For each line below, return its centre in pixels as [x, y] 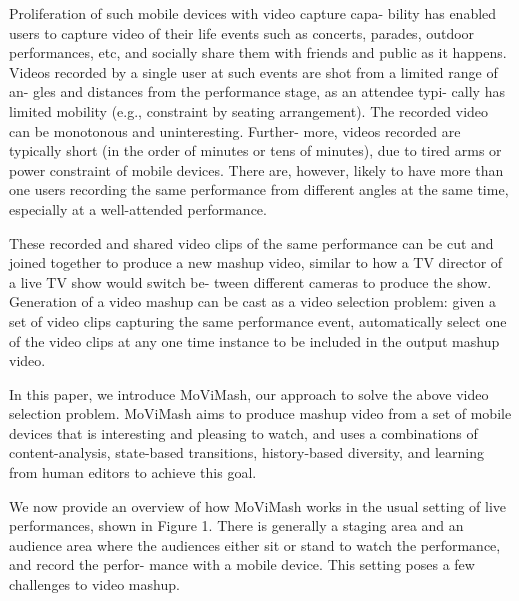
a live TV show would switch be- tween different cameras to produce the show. [250, 281]
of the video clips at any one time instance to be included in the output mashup [254, 340]
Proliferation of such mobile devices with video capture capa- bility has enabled [253, 13]
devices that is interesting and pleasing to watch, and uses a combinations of [243, 432]
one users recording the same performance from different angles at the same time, [259, 189]
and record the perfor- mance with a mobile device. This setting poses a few [242, 564]
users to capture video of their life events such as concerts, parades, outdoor [242, 32]
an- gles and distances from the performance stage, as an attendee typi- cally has [257, 91]
